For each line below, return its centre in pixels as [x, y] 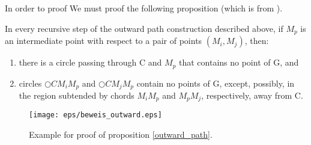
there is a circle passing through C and [90, 62]
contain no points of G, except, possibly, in [216, 83]
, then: [257, 41]
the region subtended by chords [77, 95]
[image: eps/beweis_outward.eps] [95, 115]
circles [30, 83]
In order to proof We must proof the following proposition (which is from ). [144, 8]
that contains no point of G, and [239, 62]
